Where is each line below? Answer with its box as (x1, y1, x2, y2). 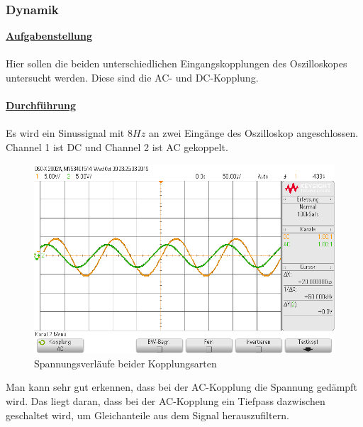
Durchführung (6, 98, 76, 113)
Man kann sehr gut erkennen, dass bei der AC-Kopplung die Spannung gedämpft (6, 379, 357, 394)
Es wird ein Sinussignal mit (6, 126, 125, 140)
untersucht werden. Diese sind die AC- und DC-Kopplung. (6, 70, 259, 84)
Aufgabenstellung (6, 28, 93, 43)
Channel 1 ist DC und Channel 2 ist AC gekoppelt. (6, 139, 228, 154)
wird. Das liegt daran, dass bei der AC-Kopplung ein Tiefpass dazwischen (6, 393, 325, 408)
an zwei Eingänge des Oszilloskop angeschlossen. (148, 126, 359, 140)
